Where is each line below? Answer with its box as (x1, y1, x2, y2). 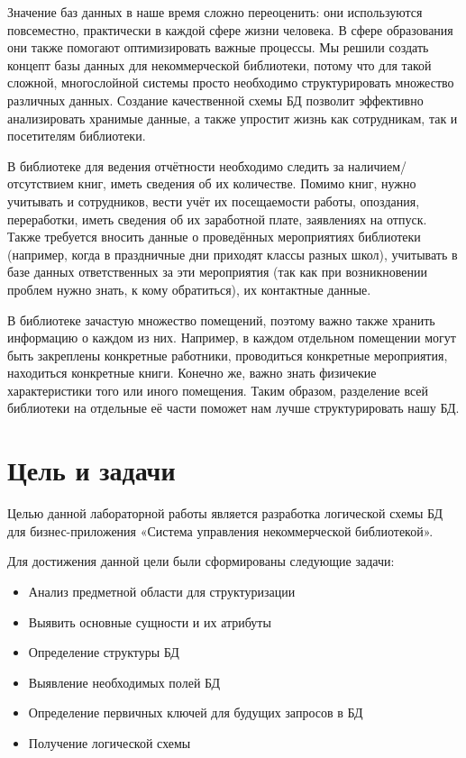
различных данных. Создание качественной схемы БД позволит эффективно (7, 90, 424, 109)
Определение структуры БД (28, 643, 179, 662)
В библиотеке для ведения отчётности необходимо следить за (7, 156, 344, 175)
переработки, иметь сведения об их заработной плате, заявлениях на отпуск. (7, 209, 427, 228)
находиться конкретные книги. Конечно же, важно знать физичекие (7, 363, 377, 382)
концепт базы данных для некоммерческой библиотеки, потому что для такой (7, 55, 432, 74)
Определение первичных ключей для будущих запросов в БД (28, 703, 363, 722)
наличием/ (348, 156, 407, 175)
